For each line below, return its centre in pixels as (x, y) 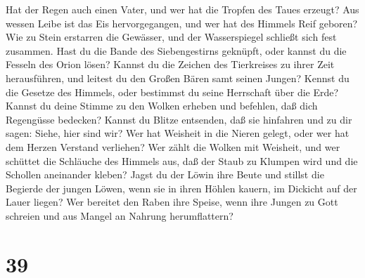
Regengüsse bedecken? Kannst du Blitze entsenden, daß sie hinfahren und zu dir (179, 119)
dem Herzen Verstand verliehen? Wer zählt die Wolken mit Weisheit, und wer (173, 146)
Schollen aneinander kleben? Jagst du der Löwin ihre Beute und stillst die (165, 174)
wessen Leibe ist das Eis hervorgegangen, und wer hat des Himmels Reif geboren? (182, 23)
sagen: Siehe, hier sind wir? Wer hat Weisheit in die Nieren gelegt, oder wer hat (178, 133)
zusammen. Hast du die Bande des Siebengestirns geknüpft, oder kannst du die (176, 50)
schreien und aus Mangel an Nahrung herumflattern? (120, 215)
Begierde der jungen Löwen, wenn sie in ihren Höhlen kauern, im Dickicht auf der (181, 188)
